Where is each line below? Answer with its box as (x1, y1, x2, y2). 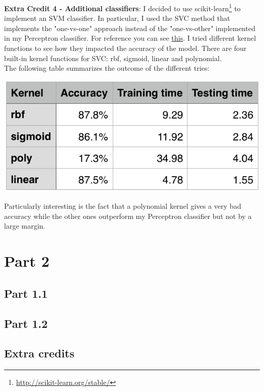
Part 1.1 (4, 285, 48, 301)
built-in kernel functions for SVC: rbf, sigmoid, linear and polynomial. (4, 52, 222, 63)
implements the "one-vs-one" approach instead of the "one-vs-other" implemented (4, 22, 255, 33)
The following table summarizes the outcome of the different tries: (4, 63, 210, 73)
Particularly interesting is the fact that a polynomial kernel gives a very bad (4, 201, 241, 211)
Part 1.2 (4, 315, 48, 331)
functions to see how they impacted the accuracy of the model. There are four (4, 43, 247, 53)
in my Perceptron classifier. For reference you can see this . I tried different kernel (4, 33, 256, 43)
